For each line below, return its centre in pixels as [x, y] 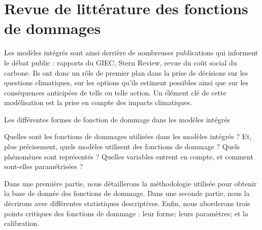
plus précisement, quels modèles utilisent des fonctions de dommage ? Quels [122, 146]
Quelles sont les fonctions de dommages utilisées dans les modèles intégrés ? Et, [128, 136]
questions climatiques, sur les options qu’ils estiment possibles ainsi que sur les [126, 83]
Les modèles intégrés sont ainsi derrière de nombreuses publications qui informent [131, 53]
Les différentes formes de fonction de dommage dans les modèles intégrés [117, 119]
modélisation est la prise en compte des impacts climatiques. [98, 102]
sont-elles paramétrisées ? [44, 166]
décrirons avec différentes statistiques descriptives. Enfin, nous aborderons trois [127, 203]
